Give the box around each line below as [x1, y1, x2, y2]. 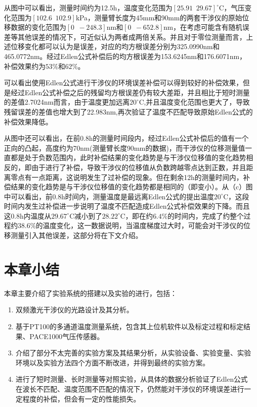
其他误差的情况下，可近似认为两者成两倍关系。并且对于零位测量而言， [17, 31, 246, 42]
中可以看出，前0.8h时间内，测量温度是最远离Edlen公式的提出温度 [4, 191, 214, 201]
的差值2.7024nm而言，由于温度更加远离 [4, 97, 130, 107]
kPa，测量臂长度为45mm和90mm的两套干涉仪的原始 [76, 12, 242, 22]
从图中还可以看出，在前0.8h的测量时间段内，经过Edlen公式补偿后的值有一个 [4, 133, 249, 143]
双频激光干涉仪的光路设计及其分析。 [15, 304, 133, 315]
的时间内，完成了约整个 [167, 210, 244, 221]
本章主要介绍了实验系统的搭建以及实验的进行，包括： [4, 288, 177, 298]
